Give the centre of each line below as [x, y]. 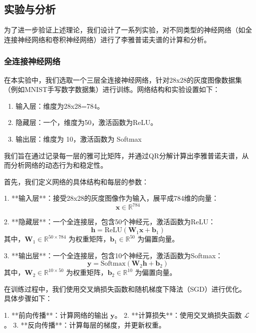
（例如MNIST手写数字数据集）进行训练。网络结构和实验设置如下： [112, 89]
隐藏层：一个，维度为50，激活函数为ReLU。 [86, 122]
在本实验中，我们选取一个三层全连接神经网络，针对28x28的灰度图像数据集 [123, 79]
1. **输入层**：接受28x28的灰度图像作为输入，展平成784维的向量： [111, 198]
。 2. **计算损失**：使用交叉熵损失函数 [178, 315]
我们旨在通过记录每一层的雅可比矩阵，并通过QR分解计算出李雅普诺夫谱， [123, 155]
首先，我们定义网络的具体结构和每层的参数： [76, 181]
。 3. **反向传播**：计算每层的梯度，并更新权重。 [85, 324]
